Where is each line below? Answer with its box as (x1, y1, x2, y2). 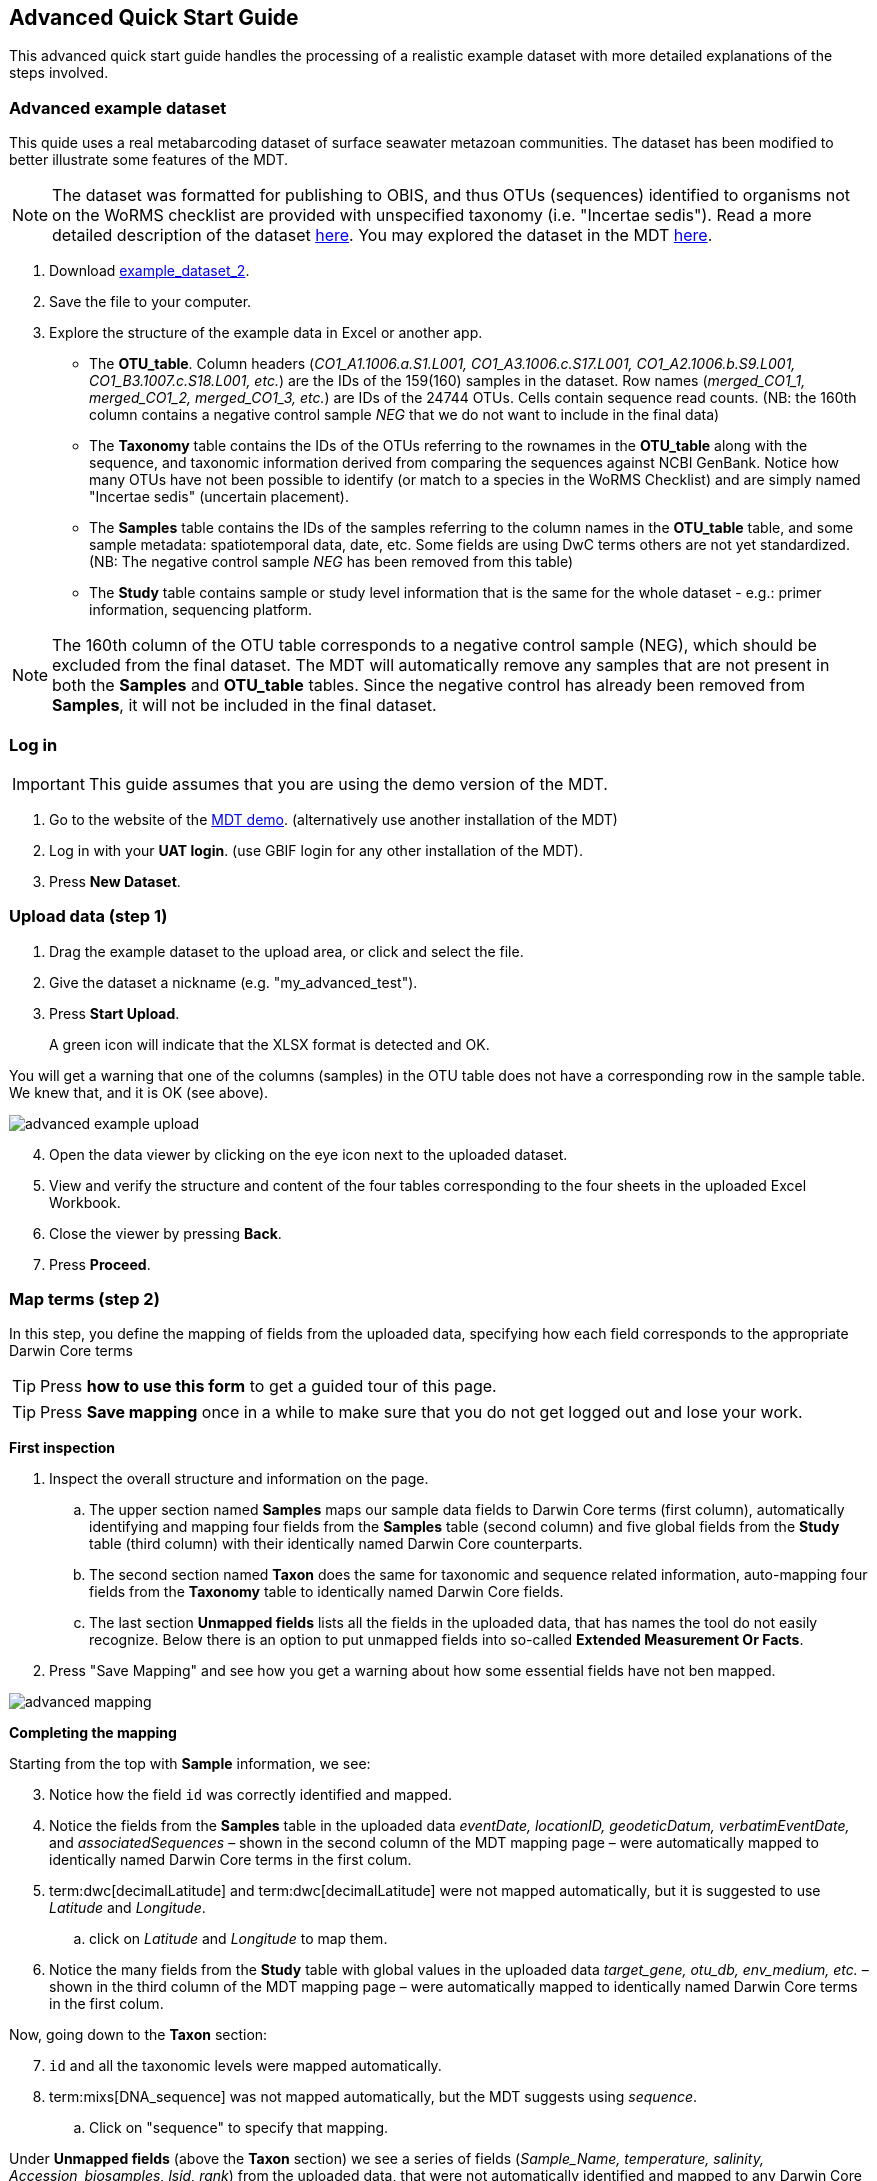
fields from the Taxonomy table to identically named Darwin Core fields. (89, 1583, 564, 1601)
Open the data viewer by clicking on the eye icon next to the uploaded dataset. (49, 1145, 568, 1163)
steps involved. (9, 64, 109, 82)
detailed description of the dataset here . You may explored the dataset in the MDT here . (52, 225, 713, 246)
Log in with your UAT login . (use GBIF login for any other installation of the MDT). (49, 841, 584, 859)
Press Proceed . (49, 1255, 151, 1273)
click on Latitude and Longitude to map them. (89, 1930, 388, 1948)
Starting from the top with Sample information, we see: (9, 1755, 371, 1773)
